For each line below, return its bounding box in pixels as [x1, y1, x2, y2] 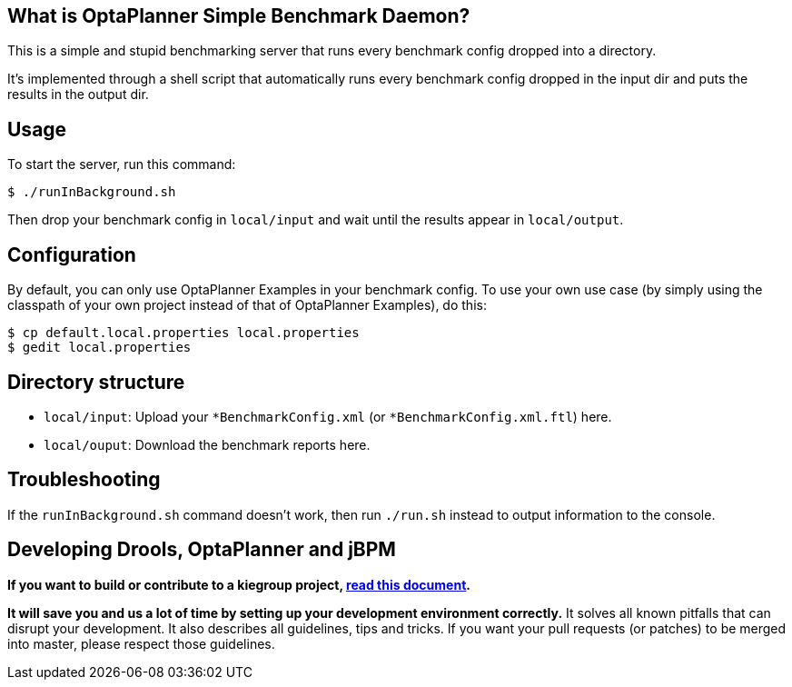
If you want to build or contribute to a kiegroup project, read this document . [7, 576, 470, 592]
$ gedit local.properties [7, 340, 192, 355]
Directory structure [7, 370, 185, 393]
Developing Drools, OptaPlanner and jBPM [7, 538, 396, 562]
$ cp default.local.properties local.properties [7, 325, 360, 341]
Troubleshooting [7, 468, 161, 492]
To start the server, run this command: [7, 156, 236, 173]
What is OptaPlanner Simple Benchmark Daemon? [7, 5, 470, 27]
